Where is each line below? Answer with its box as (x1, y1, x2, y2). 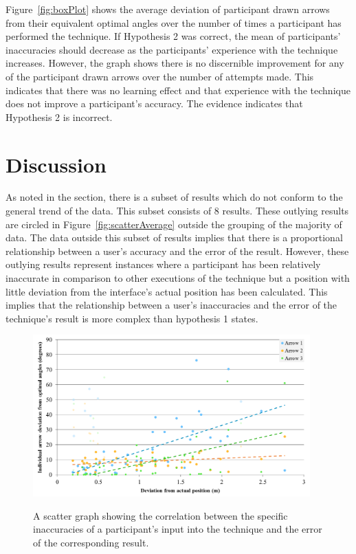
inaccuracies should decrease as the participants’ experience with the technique (5, 42, 338, 56)
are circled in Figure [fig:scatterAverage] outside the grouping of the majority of (5, 217, 342, 231)
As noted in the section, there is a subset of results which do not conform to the (5, 190, 343, 204)
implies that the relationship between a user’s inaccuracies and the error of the (5, 298, 337, 312)
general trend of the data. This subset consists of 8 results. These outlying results (5, 203, 349, 218)
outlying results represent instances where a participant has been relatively (5, 257, 321, 272)
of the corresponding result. (33, 535, 149, 550)
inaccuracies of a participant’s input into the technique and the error (33, 522, 322, 536)
